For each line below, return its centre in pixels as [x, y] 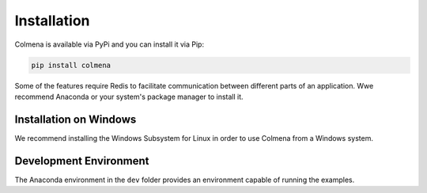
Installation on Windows [76, 119]
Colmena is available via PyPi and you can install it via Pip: [110, 44]
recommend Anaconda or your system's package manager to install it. [129, 96]
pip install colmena [71, 65]
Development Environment [82, 161]
